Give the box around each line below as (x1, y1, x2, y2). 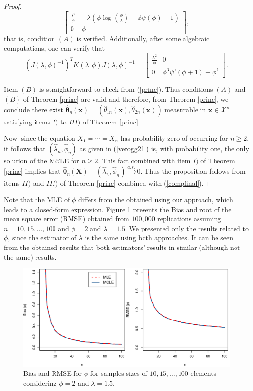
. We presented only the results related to (125, 223, 249, 233)
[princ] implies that (4, 166, 61, 176)
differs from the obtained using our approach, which (78, 194, 233, 204)
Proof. (4, 1, 22, 11)
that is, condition (4, 33, 55, 43)
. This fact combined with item (98, 155, 191, 165)
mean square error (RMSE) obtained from (4, 213, 129, 224)
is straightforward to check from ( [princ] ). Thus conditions (39, 84, 213, 94)
